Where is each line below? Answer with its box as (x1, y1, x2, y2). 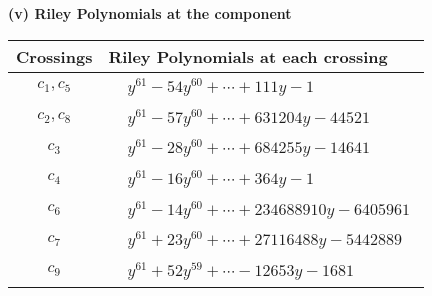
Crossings (16, 44, 93, 68)
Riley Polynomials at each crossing (108, 44, 388, 68)
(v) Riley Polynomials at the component (8, 3, 292, 23)
